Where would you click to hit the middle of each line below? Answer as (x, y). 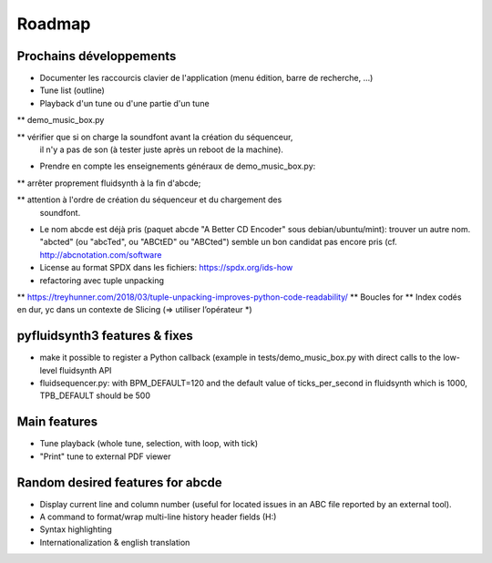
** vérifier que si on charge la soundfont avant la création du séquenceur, (155, 137)
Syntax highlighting (76, 529)
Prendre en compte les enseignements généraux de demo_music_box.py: (178, 166)
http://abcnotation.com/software (101, 254)
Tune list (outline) (72, 90)
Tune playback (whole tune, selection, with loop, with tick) (149, 444)
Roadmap (54, 24)
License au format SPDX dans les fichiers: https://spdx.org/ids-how (166, 268)
